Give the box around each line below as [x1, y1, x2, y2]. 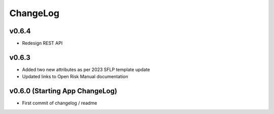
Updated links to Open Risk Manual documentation [22, 74, 128, 80]
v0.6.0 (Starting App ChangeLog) [9, 87, 118, 95]
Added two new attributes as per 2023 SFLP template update [22, 66, 150, 73]
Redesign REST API [22, 40, 63, 46]
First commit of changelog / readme [22, 100, 97, 106]
